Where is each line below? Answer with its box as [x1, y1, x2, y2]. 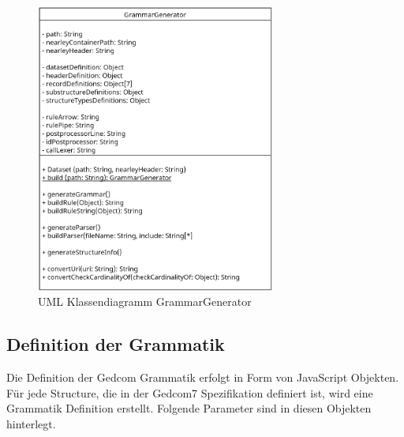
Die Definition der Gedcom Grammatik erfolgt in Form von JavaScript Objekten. [6, 369, 399, 386]
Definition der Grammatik [6, 332, 225, 356]
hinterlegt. [6, 415, 56, 431]
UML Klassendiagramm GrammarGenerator [38, 293, 252, 310]
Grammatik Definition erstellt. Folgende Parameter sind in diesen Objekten [6, 400, 372, 416]
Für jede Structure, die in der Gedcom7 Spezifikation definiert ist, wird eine [6, 384, 373, 401]
